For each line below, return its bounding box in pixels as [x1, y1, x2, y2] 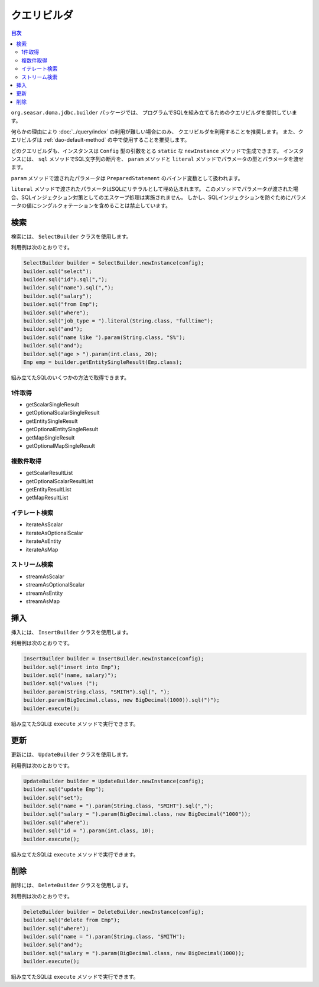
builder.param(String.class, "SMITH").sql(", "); [23, 688, 170, 695]
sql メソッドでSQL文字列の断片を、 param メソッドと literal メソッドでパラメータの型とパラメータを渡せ [38, 155, 304, 162]
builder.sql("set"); [23, 794, 83, 801]
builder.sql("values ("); [23, 680, 99, 687]
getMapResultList [25, 494, 69, 501]
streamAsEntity [25, 589, 63, 597]
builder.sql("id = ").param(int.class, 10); [23, 828, 155, 834]
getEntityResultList [25, 486, 71, 493]
